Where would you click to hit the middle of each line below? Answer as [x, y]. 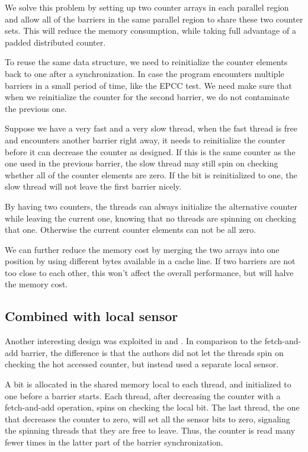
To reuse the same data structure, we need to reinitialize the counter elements [146, 62]
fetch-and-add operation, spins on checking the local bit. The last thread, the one [152, 407]
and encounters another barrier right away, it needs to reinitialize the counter [145, 140]
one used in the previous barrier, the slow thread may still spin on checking [142, 163]
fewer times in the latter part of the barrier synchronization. [114, 442]
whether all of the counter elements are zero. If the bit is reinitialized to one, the [151, 174]
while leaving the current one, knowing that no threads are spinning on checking [150, 218]
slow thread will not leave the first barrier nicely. [93, 186]
